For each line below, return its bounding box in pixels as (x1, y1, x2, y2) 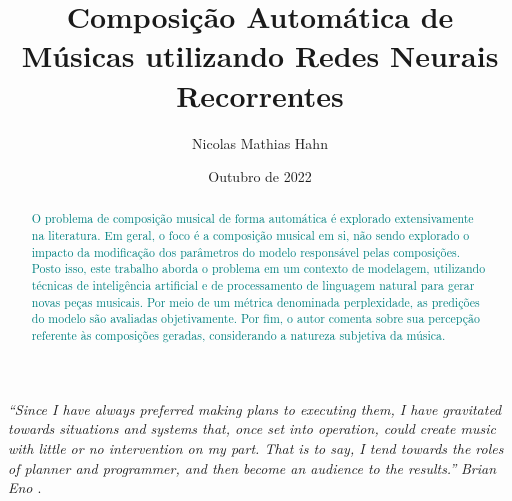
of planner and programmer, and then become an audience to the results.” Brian (8, 457, 497, 478)
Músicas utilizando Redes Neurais (21, 35, 499, 76)
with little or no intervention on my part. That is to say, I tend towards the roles (8, 437, 504, 458)
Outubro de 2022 (208, 166, 312, 187)
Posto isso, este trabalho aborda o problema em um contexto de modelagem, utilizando (31, 260, 486, 277)
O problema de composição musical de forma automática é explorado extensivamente (31, 210, 474, 227)
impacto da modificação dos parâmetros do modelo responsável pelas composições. (31, 243, 461, 260)
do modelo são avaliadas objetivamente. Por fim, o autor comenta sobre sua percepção (31, 310, 480, 327)
